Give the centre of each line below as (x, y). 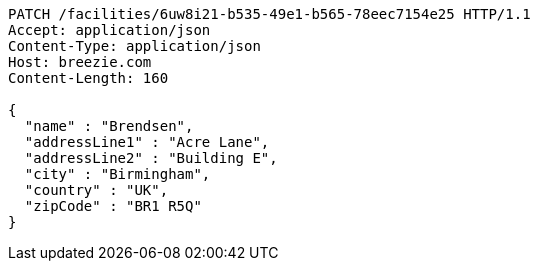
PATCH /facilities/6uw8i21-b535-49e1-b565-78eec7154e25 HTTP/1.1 (269, 14)
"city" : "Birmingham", (117, 174)
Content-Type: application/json (134, 46)
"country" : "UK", (96, 190)
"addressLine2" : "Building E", (151, 158)
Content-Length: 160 (88, 78)
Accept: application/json (109, 30)
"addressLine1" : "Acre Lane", (147, 142)
